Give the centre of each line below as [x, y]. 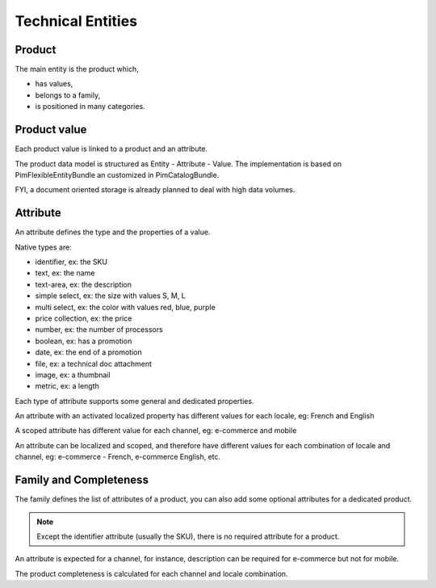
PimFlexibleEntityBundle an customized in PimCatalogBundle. [117, 174]
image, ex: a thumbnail [73, 375]
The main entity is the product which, [77, 69]
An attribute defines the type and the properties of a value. [113, 232]
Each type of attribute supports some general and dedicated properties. [134, 401]
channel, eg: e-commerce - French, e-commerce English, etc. [118, 457]
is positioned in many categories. [90, 107]
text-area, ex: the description [84, 284]
